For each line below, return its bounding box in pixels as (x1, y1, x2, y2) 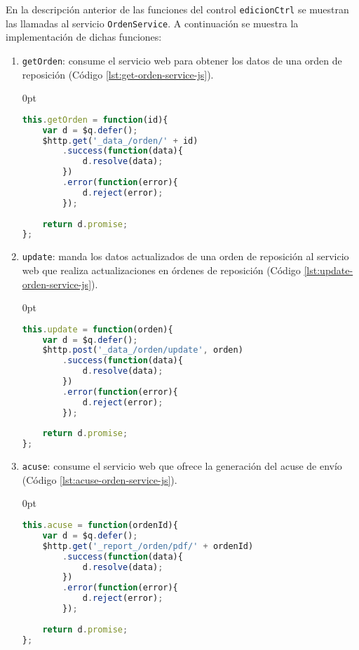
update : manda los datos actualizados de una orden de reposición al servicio (22, 249, 349, 264)
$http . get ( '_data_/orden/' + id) (42, 135, 198, 146)
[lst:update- (304, 262, 353, 277)
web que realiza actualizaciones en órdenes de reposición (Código (22, 262, 301, 277)
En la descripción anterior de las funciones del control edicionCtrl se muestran (6, 2, 349, 16)
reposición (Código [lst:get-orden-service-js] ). (22, 67, 214, 81)
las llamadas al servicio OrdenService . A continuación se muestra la (6, 15, 299, 30)
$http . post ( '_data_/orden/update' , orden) (42, 345, 243, 356)
